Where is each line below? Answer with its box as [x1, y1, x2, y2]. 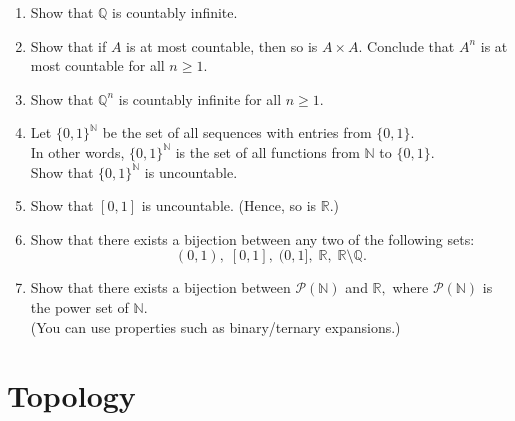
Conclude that [367, 35, 455, 56]
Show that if [30, 35, 107, 56]
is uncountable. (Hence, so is [141, 195, 317, 216]
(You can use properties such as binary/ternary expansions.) [30, 316, 401, 337]
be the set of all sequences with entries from [102, 122, 372, 143]
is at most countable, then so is [126, 35, 318, 56]
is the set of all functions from [175, 141, 360, 162]
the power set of [30, 296, 129, 317]
